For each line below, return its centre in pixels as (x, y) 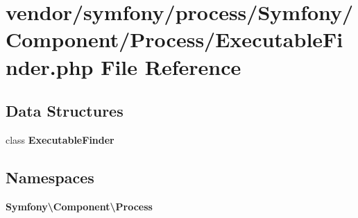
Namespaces (50, 177)
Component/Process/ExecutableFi (174, 39)
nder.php (50, 66)
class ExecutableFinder (60, 139)
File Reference (171, 66)
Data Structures (65, 111)
